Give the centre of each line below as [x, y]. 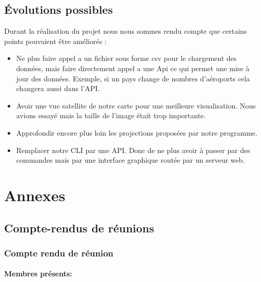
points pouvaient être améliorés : [55, 41]
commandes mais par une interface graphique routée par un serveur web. [130, 160]
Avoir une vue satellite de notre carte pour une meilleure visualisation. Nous [136, 105]
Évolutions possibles [58, 9]
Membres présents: [38, 274]
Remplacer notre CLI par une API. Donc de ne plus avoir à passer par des [133, 150]
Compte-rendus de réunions [79, 227]
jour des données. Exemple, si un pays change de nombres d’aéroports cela [133, 78]
